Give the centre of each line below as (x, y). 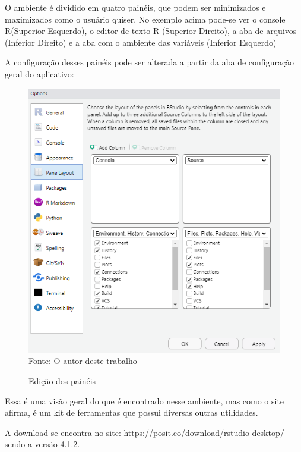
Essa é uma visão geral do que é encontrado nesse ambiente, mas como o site (145, 401)
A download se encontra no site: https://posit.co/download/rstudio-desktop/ (145, 432)
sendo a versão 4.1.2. (42, 444)
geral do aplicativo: (39, 73)
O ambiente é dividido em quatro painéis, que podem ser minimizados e (135, 7)
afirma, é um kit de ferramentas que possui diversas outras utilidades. (132, 412)
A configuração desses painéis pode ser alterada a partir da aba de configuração (150, 62)
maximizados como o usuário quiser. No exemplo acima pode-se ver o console (145, 19)
